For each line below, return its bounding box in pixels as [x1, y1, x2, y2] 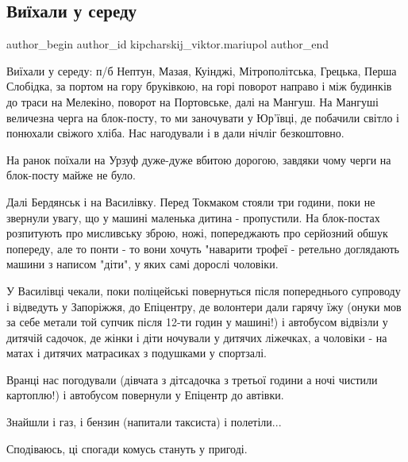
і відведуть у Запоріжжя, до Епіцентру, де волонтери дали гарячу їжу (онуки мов [6, 298, 402, 314]
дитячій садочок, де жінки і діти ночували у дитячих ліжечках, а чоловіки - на [6, 329, 387, 345]
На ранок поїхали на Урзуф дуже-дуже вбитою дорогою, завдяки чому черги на [6, 151, 391, 167]
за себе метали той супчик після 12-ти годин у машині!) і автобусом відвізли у [6, 314, 388, 330]
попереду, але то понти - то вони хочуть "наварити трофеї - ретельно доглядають [6, 240, 399, 256]
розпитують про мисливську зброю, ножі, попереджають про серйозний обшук [6, 225, 388, 241]
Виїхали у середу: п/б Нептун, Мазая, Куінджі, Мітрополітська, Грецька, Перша [6, 62, 397, 79]
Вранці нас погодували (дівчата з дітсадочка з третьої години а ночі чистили [6, 371, 378, 387]
